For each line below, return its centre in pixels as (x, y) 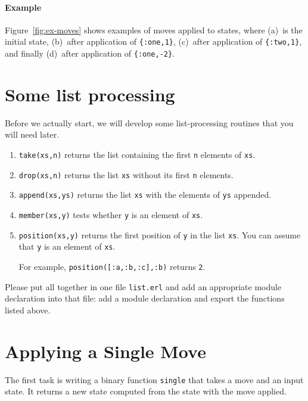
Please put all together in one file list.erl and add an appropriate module (143, 286)
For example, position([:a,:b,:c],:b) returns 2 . (112, 266)
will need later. (32, 134)
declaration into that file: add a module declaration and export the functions (145, 298)
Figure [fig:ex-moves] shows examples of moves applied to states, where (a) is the (154, 29)
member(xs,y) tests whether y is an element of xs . (111, 214)
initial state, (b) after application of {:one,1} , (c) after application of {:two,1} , (153, 41)
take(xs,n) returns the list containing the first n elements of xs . (137, 155)
